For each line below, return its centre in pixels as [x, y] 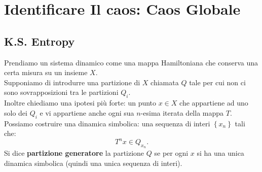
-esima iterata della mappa [182, 112]
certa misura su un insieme [46, 72]
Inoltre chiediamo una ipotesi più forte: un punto [80, 103]
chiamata [165, 82]
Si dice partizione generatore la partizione [74, 153]
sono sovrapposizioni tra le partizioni [61, 92]
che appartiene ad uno [214, 103]
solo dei [16, 112]
